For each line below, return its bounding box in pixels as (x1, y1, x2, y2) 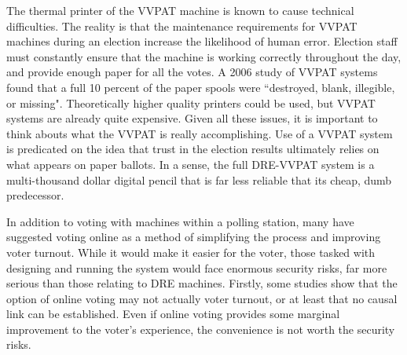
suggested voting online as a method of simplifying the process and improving (6, 229, 381, 245)
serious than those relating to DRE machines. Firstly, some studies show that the (6, 275, 398, 291)
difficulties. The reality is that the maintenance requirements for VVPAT (6, 17, 357, 34)
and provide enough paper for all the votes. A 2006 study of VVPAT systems (6, 64, 378, 80)
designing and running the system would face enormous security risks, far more (6, 259, 387, 276)
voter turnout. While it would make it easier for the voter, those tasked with (6, 243, 376, 260)
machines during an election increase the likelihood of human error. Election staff (6, 33, 398, 49)
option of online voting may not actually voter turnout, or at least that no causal (6, 290, 398, 306)
